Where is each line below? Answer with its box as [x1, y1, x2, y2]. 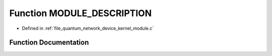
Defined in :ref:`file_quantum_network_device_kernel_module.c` [22, 25, 154, 31]
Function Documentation [9, 38, 89, 47]
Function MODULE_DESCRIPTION [9, 8, 152, 19]
